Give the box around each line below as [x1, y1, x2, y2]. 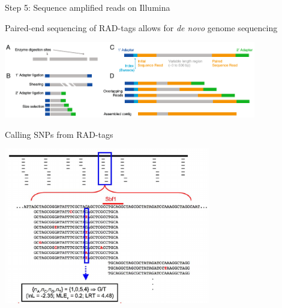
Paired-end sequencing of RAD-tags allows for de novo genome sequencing [5, 21, 278, 34]
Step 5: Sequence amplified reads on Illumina [5, 1, 170, 13]
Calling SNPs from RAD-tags [5, 128, 113, 140]
